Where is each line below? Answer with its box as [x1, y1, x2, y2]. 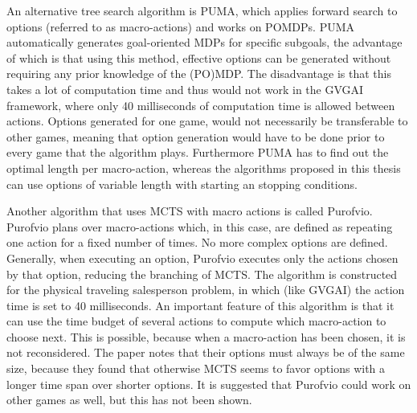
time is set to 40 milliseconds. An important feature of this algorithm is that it [6, 296, 395, 313]
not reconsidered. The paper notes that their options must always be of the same [6, 344, 405, 361]
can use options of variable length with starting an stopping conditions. [6, 175, 358, 192]
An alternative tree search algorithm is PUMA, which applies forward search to [6, 2, 398, 18]
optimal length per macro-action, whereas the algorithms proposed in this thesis [6, 159, 401, 176]
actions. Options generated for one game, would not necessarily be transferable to [6, 112, 408, 129]
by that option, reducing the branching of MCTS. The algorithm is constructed [6, 265, 398, 282]
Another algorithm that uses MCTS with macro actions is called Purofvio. [6, 202, 373, 219]
